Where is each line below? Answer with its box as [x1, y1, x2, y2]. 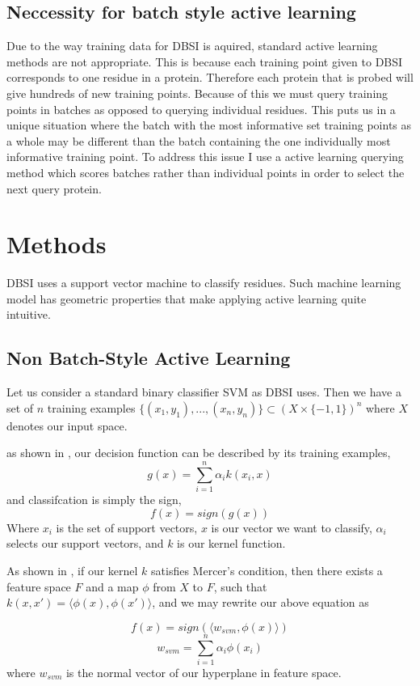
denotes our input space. [6, 417, 128, 434]
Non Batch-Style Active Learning [6, 345, 291, 371]
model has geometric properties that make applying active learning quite [6, 290, 367, 307]
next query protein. [6, 180, 102, 197]
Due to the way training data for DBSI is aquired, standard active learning [6, 37, 378, 54]
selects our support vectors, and [6, 535, 164, 552]
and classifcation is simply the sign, [6, 491, 182, 508]
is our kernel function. [177, 535, 286, 552]
